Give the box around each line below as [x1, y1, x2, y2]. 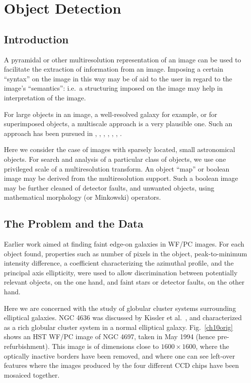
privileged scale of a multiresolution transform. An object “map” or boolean [4, 163, 230, 173]
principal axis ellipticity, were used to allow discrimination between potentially [4, 267, 238, 277]
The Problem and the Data [4, 216, 144, 231]
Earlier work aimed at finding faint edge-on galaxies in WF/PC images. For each [4, 239, 244, 249]
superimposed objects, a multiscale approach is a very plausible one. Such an [4, 118, 233, 129]
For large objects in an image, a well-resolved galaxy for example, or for [4, 109, 218, 119]
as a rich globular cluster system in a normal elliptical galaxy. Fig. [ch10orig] [4, 322, 233, 332]
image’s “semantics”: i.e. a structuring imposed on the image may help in [4, 83, 223, 93]
